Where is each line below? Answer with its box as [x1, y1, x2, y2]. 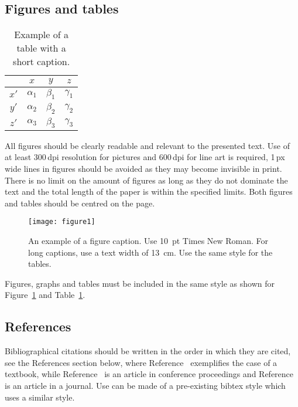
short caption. [13, 55, 70, 69]
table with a [16, 41, 66, 55]
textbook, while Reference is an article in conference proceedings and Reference [5, 368, 294, 380]
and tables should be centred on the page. [5, 196, 155, 209]
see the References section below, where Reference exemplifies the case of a [5, 356, 278, 368]
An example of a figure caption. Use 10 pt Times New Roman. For [28, 234, 269, 246]
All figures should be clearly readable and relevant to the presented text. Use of [5, 139, 290, 151]
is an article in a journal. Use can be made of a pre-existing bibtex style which [5, 379, 286, 391]
